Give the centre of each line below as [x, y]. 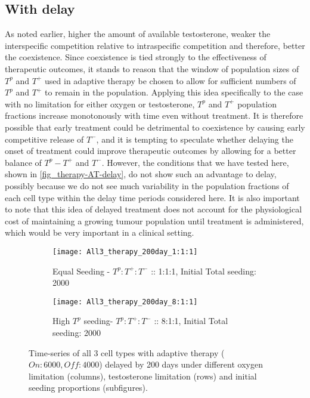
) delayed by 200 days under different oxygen [181, 364]
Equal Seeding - [81, 271]
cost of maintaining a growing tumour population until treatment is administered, [154, 220]
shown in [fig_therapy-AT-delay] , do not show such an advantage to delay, [141, 174]
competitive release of [44, 139]
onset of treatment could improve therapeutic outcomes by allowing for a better [151, 151]
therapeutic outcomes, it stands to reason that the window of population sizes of [152, 68]
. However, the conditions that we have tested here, [195, 162]
